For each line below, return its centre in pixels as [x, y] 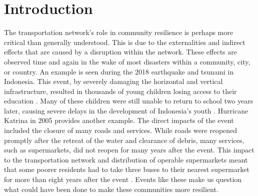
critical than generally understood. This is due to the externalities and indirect [125, 42]
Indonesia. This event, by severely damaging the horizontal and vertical [113, 81]
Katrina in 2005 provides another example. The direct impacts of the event [119, 120]
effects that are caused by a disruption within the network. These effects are [120, 52]
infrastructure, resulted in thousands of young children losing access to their [120, 91]
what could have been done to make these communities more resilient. [111, 189]
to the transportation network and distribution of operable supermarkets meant [126, 159]
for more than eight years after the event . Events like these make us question [123, 179]
